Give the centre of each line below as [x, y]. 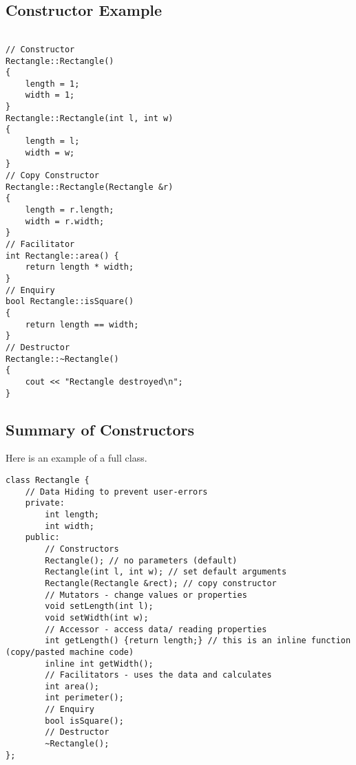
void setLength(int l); [99, 606]
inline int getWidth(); [99, 664]
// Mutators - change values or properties [146, 595]
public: [42, 538]
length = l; [52, 141]
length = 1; [52, 84]
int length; [72, 514]
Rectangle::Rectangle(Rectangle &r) [90, 187]
